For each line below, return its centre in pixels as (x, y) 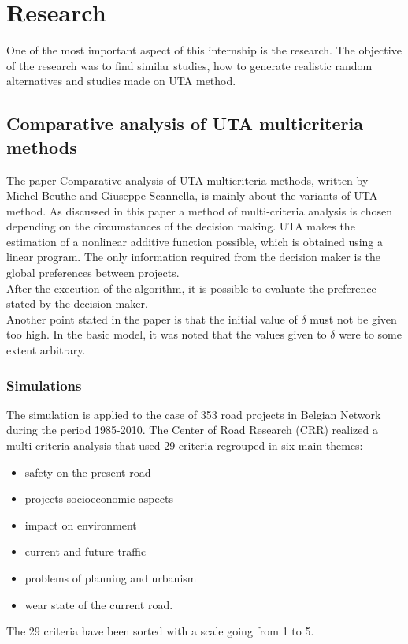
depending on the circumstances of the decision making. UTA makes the (181, 226)
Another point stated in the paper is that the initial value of (152, 318)
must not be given (353, 318)
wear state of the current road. (99, 604)
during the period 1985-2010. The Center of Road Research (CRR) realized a (192, 430)
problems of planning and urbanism (111, 578)
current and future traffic (85, 551)
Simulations (44, 385)
